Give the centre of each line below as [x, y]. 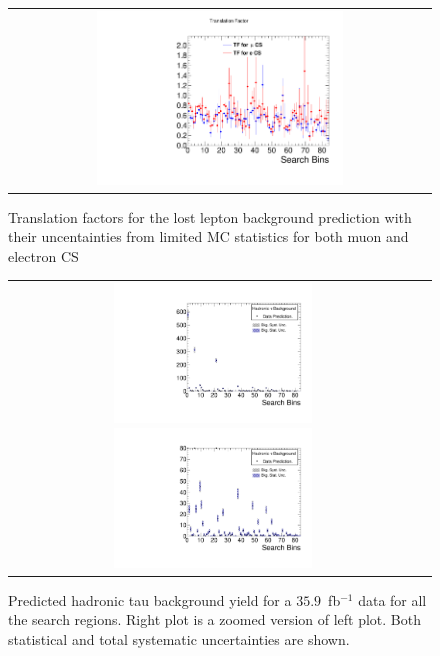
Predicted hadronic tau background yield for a [150, 599]
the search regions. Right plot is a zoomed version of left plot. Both [215, 619]
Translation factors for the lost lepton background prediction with [210, 216]
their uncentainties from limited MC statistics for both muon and [208, 236]
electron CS [43, 255]
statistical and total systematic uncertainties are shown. [179, 638]
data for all [392, 599]
